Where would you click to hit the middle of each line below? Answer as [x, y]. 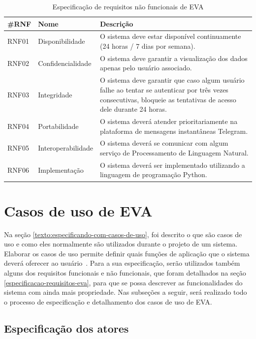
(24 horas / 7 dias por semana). [147, 46]
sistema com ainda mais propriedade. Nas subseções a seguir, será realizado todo [126, 292]
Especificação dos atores [66, 328]
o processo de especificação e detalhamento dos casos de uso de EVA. [108, 301]
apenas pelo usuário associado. [146, 68]
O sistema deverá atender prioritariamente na [169, 121]
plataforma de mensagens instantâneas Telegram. [174, 131]
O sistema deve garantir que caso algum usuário [172, 80]
